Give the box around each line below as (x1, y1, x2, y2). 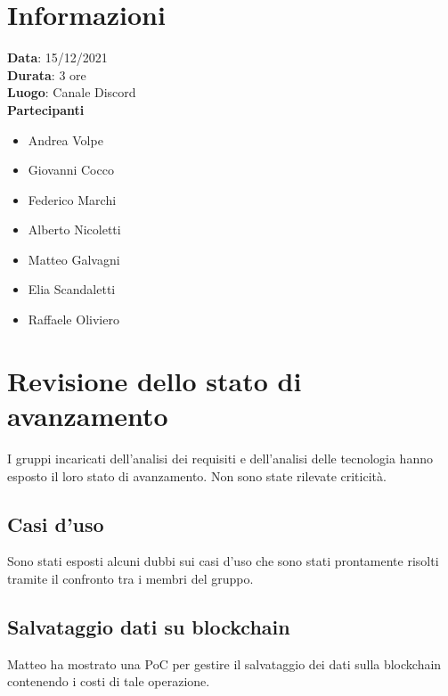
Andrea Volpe (28, 130, 103, 149)
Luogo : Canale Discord (7, 83, 136, 102)
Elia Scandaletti (28, 280, 116, 299)
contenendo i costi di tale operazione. (7, 672, 210, 691)
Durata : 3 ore (7, 65, 86, 84)
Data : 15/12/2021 (7, 48, 108, 67)
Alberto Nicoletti (28, 220, 121, 239)
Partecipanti (7, 100, 85, 119)
